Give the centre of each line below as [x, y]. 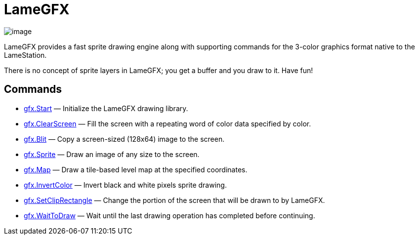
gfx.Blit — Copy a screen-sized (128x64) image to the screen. [124, 139]
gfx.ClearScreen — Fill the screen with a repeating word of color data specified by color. [168, 123]
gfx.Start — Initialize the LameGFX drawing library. [106, 108]
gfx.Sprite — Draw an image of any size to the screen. [112, 154]
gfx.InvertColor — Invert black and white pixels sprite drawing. [125, 185]
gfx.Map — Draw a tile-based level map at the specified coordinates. [136, 169]
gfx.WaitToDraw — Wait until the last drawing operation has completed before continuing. [169, 215]
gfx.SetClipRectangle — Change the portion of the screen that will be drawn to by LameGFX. [174, 200]
